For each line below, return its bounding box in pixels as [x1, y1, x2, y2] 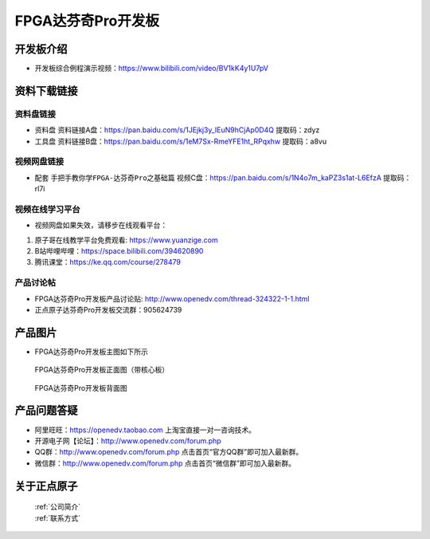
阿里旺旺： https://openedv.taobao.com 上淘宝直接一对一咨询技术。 [34, 425, 256, 435]
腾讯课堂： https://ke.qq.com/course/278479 [34, 258, 181, 267]
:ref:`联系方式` [34, 513, 81, 522]
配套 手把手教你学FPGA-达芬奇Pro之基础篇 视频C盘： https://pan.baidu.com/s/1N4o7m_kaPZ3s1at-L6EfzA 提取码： [34, 172, 412, 183]
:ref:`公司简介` [34, 502, 81, 512]
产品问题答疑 [14, 403, 78, 418]
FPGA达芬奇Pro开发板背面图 [34, 383, 127, 392]
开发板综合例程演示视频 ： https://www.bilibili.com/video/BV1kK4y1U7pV [34, 64, 268, 73]
